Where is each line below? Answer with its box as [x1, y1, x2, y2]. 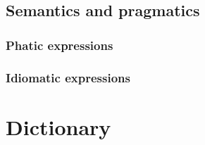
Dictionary [6, 112, 111, 141]
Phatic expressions [6, 36, 113, 53]
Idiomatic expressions [6, 68, 130, 86]
